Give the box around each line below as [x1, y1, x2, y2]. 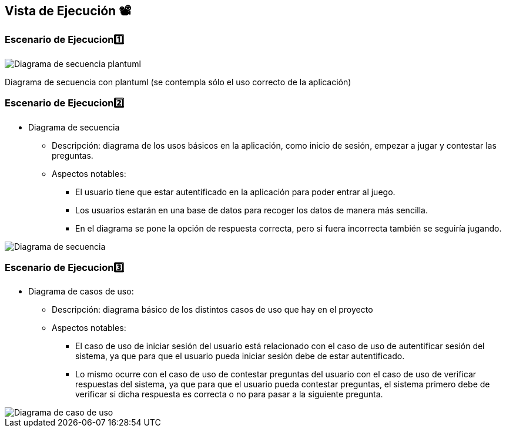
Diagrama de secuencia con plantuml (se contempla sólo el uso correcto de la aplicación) [5, 76, 351, 87]
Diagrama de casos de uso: [28, 286, 134, 297]
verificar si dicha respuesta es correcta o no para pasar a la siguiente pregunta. [75, 389, 383, 400]
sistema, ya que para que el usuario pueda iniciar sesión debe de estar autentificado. [75, 351, 405, 361]
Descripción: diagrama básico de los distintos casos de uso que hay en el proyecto [52, 304, 373, 315]
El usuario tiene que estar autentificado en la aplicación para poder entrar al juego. [75, 186, 396, 197]
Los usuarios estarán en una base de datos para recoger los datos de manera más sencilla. [75, 205, 428, 215]
